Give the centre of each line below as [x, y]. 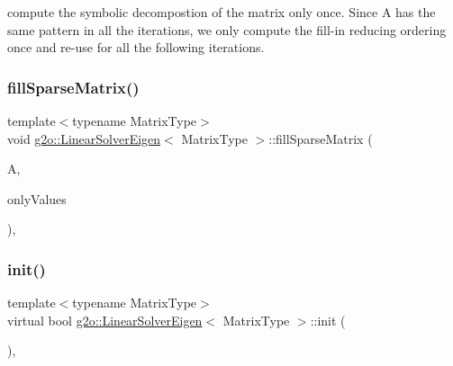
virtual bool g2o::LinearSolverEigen [105, 320]
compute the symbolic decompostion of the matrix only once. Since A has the [222, 12]
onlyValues [37, 198]
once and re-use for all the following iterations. [136, 47]
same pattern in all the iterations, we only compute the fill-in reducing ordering [227, 29]
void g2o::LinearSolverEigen [84, 138]
